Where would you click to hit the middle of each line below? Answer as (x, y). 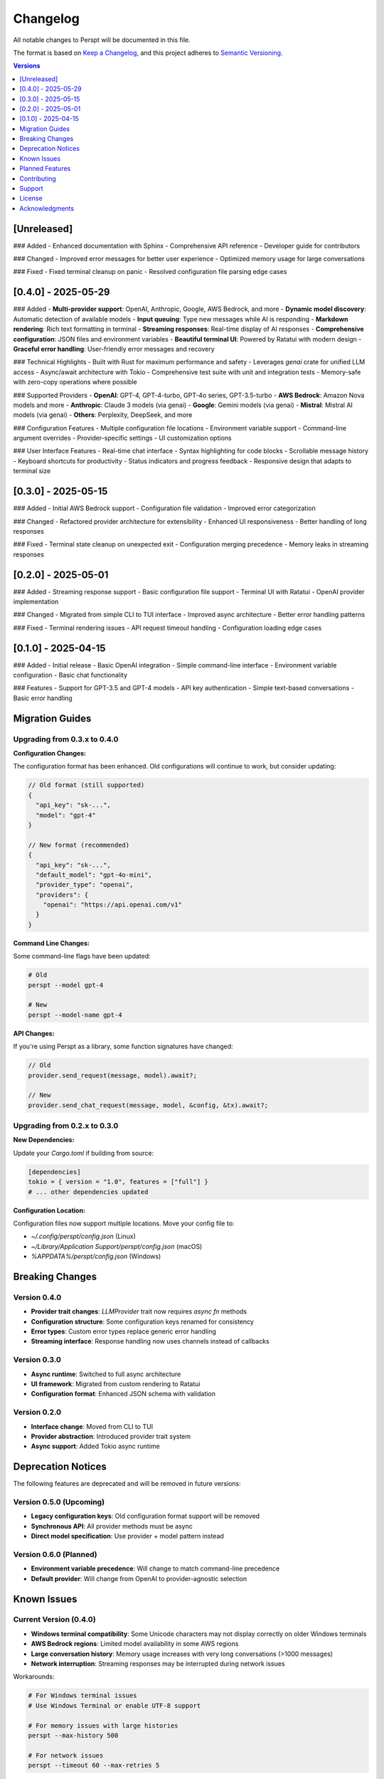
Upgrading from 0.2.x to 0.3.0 (66, 1126)
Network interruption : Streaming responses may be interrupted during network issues (158, 1664)
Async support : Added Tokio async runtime (95, 1446)
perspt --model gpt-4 (66, 985)
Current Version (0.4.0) (54, 1620)
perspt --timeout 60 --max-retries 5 (94, 1765)
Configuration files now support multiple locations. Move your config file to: (124, 1223)
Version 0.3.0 (37, 1360)
